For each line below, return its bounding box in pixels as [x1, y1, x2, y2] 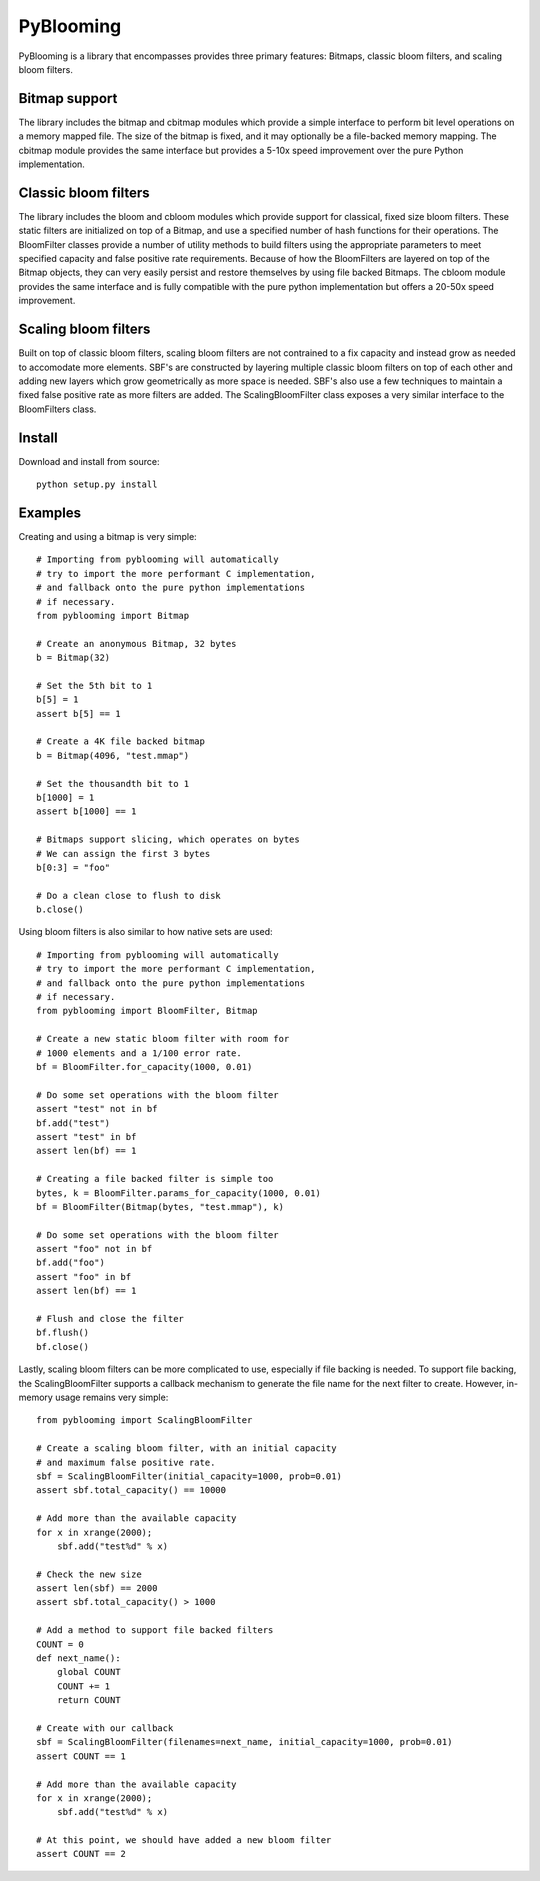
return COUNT [56, 1695, 121, 1706]
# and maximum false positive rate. [36, 1456, 216, 1468]
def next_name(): [36, 1653, 121, 1664]
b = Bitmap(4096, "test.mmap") [36, 750, 190, 761]
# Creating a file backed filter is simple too [36, 1173, 274, 1185]
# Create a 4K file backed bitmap [36, 736, 205, 747]
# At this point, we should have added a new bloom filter [36, 1835, 332, 1846]
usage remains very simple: [55, 1391, 169, 1403]
